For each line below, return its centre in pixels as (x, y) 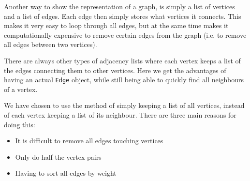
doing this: (20, 124)
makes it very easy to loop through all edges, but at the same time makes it (116, 25)
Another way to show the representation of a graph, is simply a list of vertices (119, 6)
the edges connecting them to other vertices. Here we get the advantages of (115, 70)
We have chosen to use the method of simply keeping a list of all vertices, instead (124, 105)
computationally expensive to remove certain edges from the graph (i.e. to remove (125, 35)
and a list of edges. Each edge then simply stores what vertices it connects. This (123, 16)
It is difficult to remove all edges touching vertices (89, 141)
